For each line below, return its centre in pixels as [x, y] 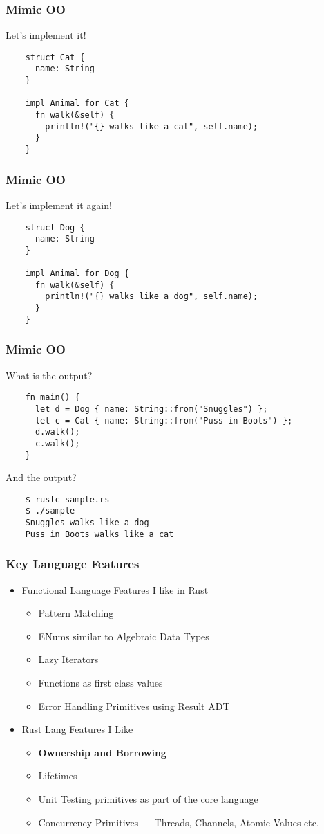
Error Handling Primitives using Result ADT [134, 706]
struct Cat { [55, 57]
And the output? [41, 477]
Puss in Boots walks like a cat [99, 534]
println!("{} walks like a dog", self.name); [152, 297]
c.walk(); [57, 443]
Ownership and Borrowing [102, 752]
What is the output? [49, 375]
